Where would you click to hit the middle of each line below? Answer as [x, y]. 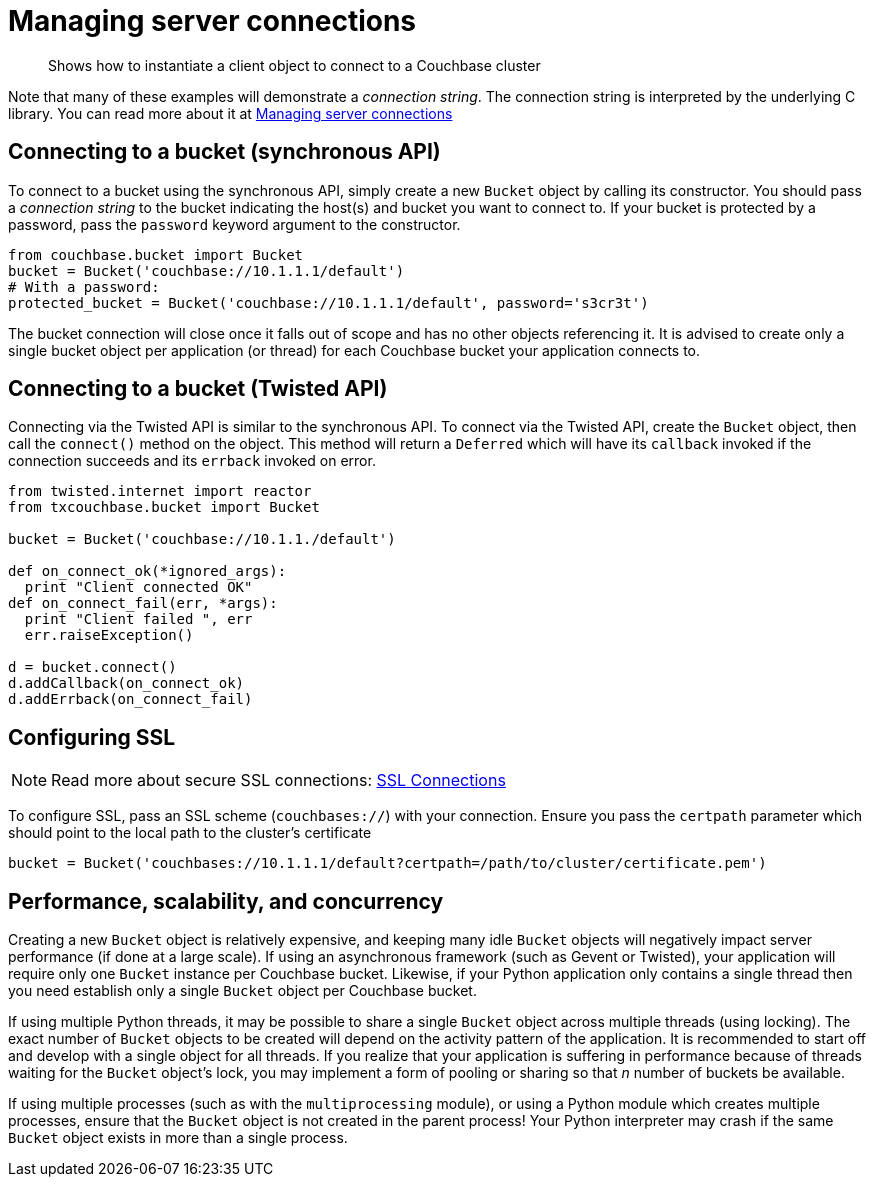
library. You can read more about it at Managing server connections [230, 113]
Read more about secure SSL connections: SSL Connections [278, 780]
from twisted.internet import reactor [160, 491]
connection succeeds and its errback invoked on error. [192, 461]
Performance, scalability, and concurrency [226, 901]
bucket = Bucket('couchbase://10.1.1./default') [202, 539]
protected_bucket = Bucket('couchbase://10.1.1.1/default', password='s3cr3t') [328, 302]
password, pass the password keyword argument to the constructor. [234, 224]
